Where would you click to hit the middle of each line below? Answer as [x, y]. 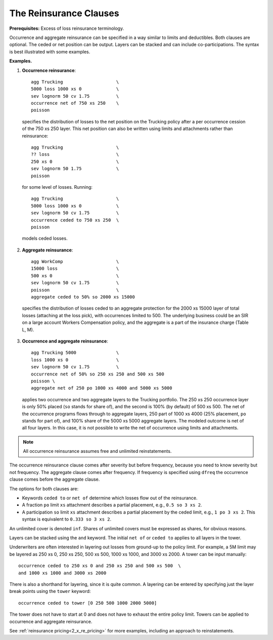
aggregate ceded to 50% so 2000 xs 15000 [83, 297]
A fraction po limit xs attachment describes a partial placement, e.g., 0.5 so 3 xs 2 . [112, 505]
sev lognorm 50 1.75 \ [75, 169]
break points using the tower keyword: [50, 591]
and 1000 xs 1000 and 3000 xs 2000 [62, 573]
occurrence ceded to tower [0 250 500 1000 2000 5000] [88, 603]
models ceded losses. [45, 238]
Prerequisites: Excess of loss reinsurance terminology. [66, 28]
